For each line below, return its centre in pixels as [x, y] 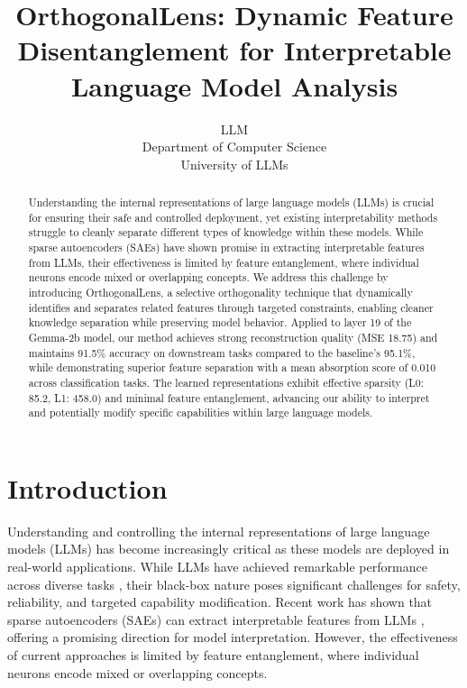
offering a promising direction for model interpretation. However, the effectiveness [233, 637]
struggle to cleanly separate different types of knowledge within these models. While [226, 232]
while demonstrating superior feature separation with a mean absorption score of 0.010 [232, 367]
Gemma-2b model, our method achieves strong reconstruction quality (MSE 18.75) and [233, 337]
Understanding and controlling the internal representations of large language [219, 531]
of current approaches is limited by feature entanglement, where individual [213, 655]
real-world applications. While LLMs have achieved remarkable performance [217, 567]
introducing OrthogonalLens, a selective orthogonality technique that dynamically [220, 293]
